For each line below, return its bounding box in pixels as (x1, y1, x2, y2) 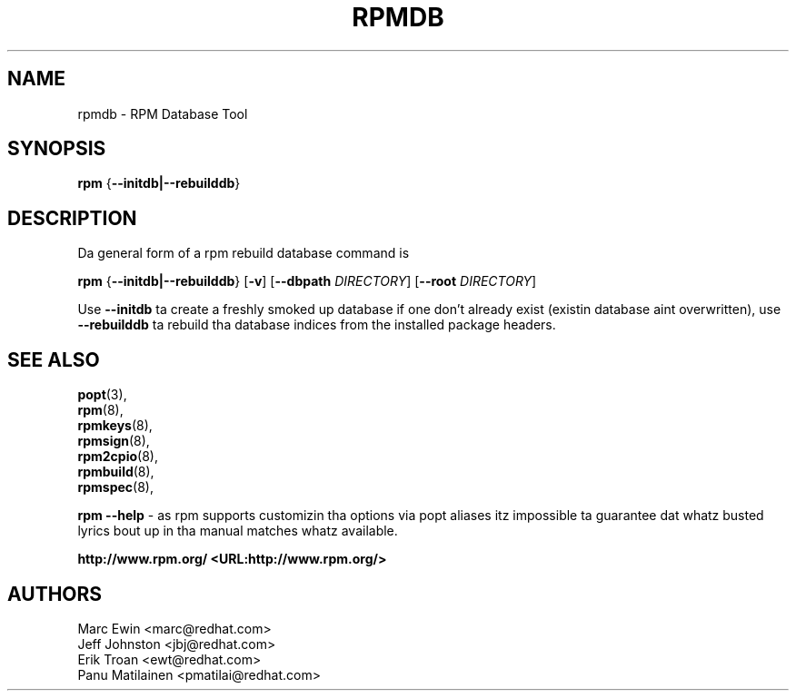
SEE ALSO (7, 348, 100, 371)
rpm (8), (77, 402, 124, 418)
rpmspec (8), (77, 479, 154, 496)
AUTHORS (7, 582, 103, 605)
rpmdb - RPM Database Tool (77, 105, 248, 122)
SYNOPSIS (7, 137, 106, 161)
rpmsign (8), (77, 433, 150, 449)
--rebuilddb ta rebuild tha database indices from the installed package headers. (77, 317, 556, 333)
